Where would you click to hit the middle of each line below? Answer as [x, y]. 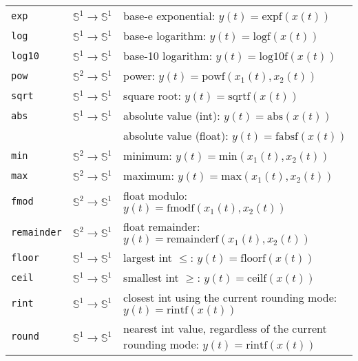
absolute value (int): [172, 115]
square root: [152, 95]
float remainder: [162, 226]
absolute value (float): [176, 135]
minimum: [148, 155]
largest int [148, 257]
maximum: [149, 175]
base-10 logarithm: [168, 55]
